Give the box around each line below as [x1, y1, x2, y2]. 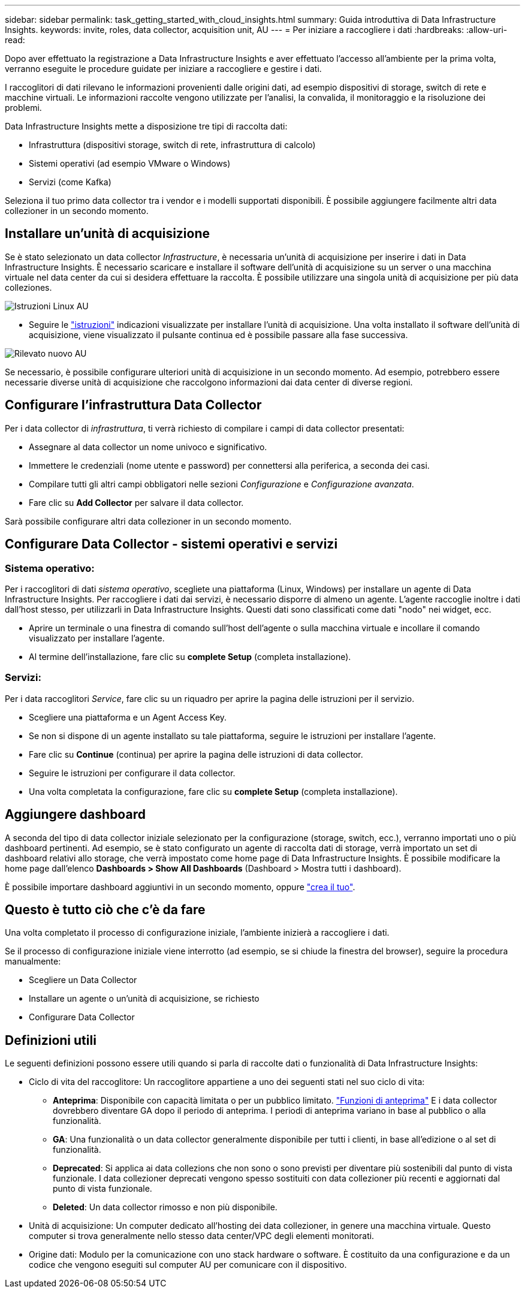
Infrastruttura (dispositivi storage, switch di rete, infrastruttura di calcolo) [29, 140, 316, 150]
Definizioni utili [5, 1032, 96, 1048]
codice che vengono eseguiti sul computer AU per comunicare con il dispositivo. [29, 1259, 347, 1270]
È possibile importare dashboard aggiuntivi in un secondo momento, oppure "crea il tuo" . [5, 881, 355, 892]
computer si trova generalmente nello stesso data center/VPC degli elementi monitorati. [29, 1231, 375, 1241]
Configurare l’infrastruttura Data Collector [5, 397, 262, 413]
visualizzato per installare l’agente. [29, 632, 165, 643]
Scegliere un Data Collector [29, 975, 137, 985]
